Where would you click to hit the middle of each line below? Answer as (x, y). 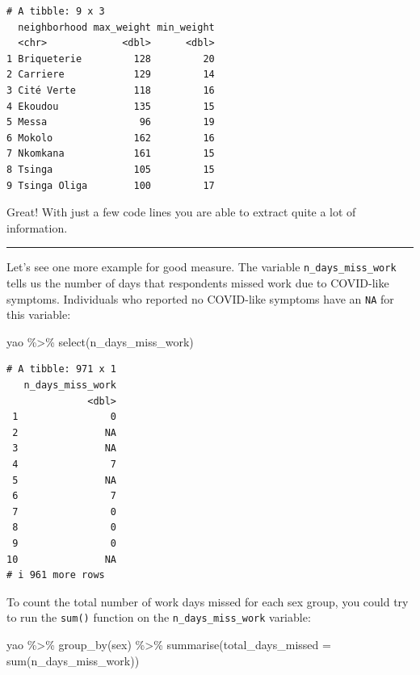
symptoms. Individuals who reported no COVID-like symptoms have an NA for (200, 298)
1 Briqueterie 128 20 (111, 59)
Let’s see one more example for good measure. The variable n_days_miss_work (202, 267)
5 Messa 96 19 (111, 122)
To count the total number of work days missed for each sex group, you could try (208, 601)
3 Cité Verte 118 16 (111, 90)
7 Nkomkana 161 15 (111, 154)
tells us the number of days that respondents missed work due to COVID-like (198, 282)
